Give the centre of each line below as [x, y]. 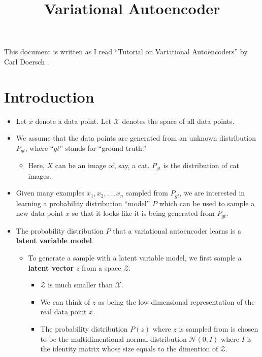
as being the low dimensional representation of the [176, 301]
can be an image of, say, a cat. [102, 165]
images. [40, 175]
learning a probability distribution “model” [83, 203]
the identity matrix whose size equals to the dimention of [129, 349]
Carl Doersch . [27, 61]
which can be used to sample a [207, 203]
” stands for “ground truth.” [103, 148]
